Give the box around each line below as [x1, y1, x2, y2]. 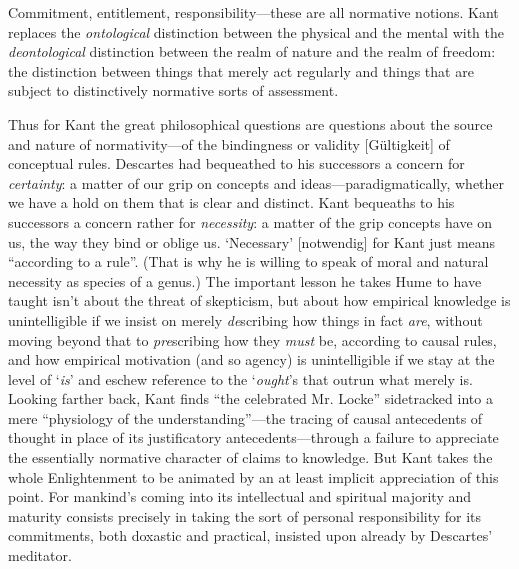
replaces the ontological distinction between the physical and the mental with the [8, 21, 504, 42]
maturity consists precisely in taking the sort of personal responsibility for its [8, 505, 482, 526]
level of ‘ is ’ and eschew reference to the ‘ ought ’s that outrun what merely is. [8, 368, 473, 389]
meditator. [8, 545, 72, 566]
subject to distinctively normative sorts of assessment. [8, 80, 339, 101]
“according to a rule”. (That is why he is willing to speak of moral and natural [8, 251, 489, 272]
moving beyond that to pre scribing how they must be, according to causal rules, [8, 329, 497, 350]
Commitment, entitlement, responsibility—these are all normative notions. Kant [8, 2, 499, 22]
